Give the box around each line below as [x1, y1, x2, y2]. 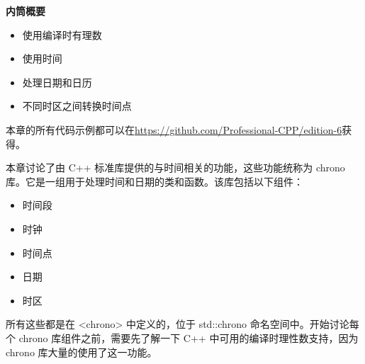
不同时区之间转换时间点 [22, 98, 132, 113]
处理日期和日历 [22, 74, 92, 89]
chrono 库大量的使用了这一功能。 [6, 344, 157, 359]
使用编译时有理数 [22, 27, 102, 42]
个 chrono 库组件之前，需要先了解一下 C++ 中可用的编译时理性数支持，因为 [6, 330, 359, 345]
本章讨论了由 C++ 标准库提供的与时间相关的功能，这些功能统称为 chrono [6, 160, 345, 175]
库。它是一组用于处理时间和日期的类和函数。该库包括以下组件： [6, 174, 303, 188]
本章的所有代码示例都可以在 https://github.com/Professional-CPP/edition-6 [6, 122, 342, 137]
